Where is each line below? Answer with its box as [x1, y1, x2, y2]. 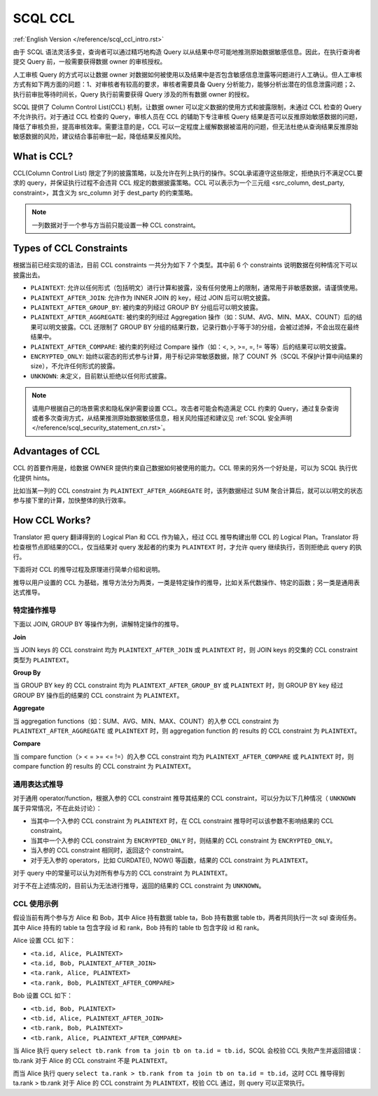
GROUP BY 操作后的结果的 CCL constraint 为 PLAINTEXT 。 [13, 691, 183, 699]
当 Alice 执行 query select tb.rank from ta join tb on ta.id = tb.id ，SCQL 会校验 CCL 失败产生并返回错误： [13, 1046, 363, 1055]
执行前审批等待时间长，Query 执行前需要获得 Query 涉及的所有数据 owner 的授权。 [13, 90, 253, 98]
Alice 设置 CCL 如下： [13, 936, 76, 945]
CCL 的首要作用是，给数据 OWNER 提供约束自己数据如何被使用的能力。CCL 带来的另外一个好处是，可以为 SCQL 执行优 [13, 464, 358, 472]
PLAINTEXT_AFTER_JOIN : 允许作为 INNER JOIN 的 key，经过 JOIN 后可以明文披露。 [30, 293, 274, 302]
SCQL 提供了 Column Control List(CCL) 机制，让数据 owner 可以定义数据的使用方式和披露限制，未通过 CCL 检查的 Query [13, 102, 362, 111]
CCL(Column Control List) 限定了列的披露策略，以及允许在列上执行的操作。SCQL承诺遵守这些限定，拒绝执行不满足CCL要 [13, 169, 363, 177]
